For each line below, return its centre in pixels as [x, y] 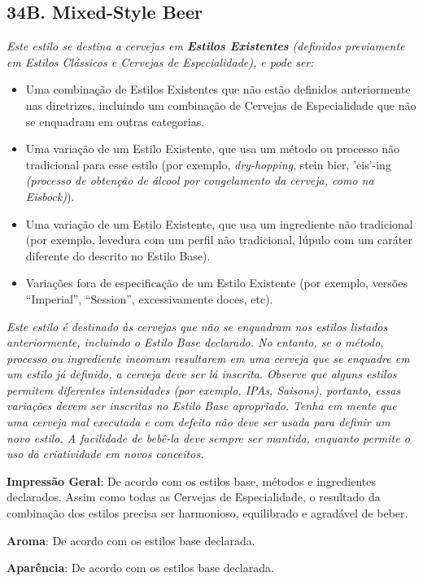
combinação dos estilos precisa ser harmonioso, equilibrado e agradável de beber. [207, 513]
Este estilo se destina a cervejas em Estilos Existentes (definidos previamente [206, 46]
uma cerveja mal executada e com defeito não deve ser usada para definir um [198, 422]
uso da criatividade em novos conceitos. [105, 454]
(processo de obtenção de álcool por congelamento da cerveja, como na [200, 180]
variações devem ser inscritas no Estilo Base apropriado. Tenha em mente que [202, 406]
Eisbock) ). [50, 196]
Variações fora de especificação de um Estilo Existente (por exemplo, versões [216, 283]
